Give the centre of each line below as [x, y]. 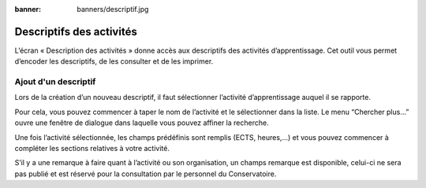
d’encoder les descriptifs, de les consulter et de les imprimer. [114, 61]
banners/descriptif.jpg [113, 9]
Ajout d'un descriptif [55, 82]
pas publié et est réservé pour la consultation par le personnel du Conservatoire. [146, 174]
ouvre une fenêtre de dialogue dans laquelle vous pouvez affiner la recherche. [142, 123]
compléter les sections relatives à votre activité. [92, 148]
